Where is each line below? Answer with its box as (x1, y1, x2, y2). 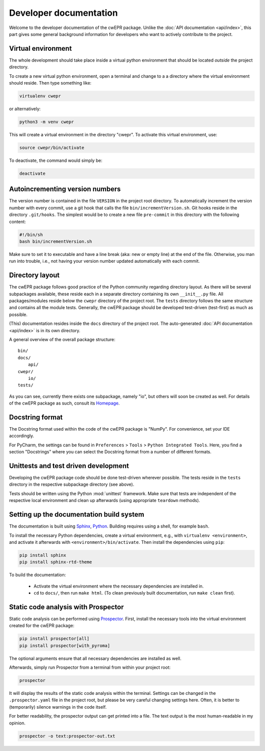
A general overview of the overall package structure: (9, 336, 115, 342)
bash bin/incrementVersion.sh (19, 239, 92, 244)
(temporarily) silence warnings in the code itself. (9, 704, 107, 710)
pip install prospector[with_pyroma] (19, 643, 110, 648)
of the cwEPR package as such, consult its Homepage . (9, 400, 120, 406)
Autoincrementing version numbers (9, 185, 121, 193)
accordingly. (9, 433, 34, 439)
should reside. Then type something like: (9, 80, 92, 86)
